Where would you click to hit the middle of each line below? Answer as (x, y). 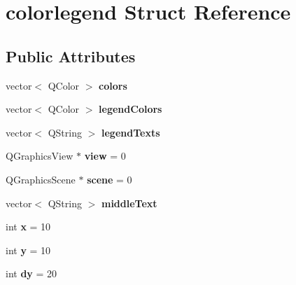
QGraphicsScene (41, 179)
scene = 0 (110, 179)
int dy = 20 (31, 273)
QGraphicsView (40, 156)
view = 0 (105, 156)
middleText (129, 203)
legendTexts (131, 132)
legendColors (131, 109)
